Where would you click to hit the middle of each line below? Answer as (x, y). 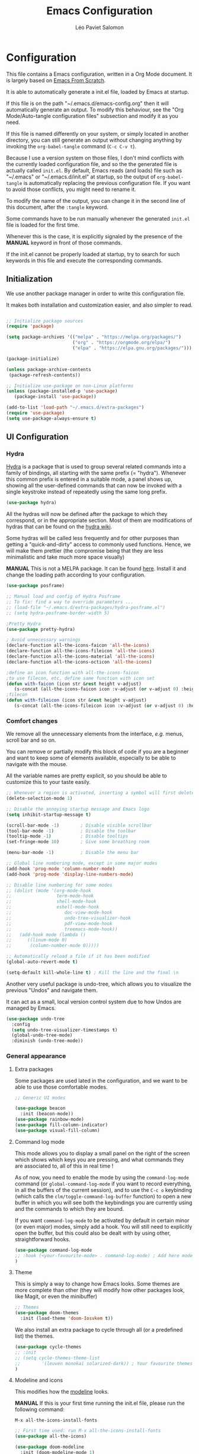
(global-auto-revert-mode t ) (42, 962)
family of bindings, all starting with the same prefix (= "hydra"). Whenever (96, 473)
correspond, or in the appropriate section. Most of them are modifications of (99, 521)
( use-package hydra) (32, 503)
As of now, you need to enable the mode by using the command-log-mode (102, 1177)
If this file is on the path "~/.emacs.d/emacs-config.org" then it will (88, 103)
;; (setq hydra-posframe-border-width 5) (58, 613)
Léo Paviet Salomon (99, 27)
